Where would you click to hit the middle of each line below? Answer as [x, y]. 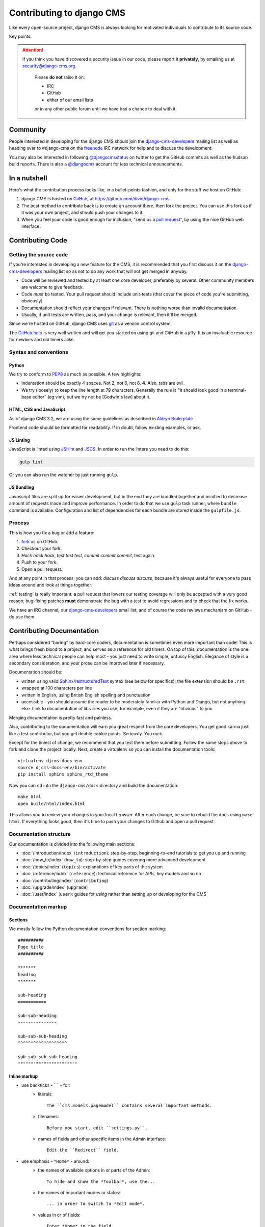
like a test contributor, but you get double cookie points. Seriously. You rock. [86, 733]
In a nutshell [28, 178]
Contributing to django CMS [67, 13]
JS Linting [20, 440]
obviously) [32, 301]
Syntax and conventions [39, 352]
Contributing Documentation [54, 631]
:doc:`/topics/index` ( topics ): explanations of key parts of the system [92, 867]
